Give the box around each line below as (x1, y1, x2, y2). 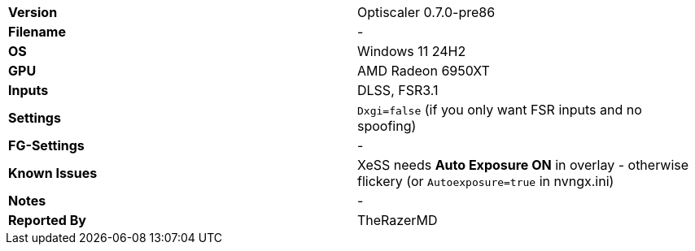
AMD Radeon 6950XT (357, 63, 490, 79)
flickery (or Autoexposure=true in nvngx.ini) (357, 173, 614, 189)
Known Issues (8, 165, 98, 181)
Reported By (8, 212, 86, 228)
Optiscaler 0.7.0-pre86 (357, 4, 496, 20)
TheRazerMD (357, 212, 438, 228)
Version (8, 4, 58, 20)
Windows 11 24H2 (357, 43, 466, 59)
